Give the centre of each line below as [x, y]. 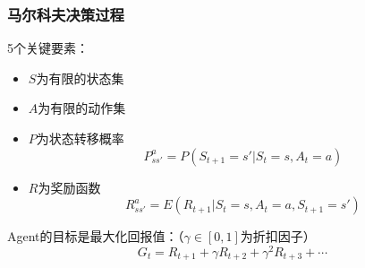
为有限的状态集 [80, 78]
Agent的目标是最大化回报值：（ [96, 236]
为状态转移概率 [80, 138]
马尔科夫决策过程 [66, 14]
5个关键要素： [48, 48]
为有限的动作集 [82, 108]
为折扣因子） [278, 236]
